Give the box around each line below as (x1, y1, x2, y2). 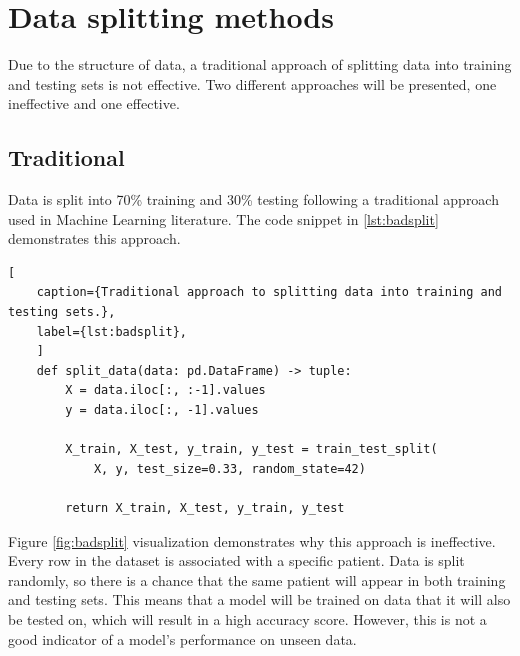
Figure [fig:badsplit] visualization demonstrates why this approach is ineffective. (8, 530, 496, 551)
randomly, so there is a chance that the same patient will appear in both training (8, 569, 506, 590)
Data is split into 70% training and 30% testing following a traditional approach (8, 189, 499, 210)
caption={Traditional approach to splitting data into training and (36, 285, 502, 300)
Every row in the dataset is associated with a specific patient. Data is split (8, 550, 465, 571)
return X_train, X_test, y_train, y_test (65, 501, 345, 516)
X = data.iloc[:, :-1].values (65, 383, 266, 398)
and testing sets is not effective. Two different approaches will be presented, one (8, 73, 497, 94)
